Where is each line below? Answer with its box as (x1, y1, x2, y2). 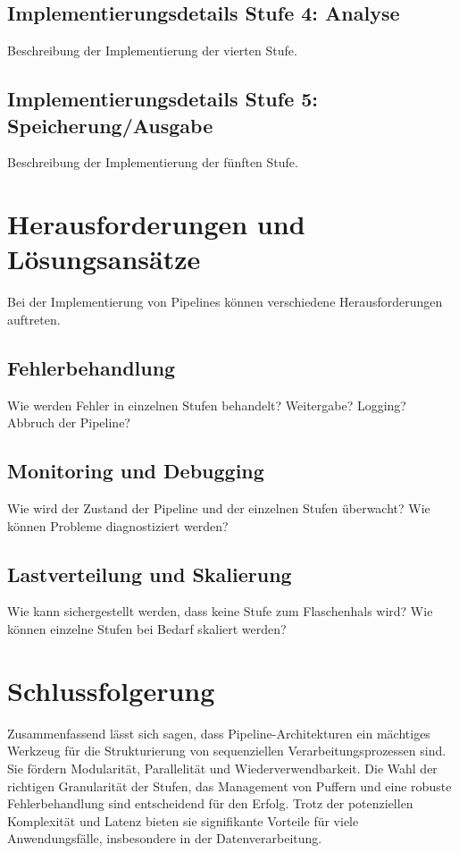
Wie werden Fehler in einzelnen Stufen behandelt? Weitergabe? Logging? (7, 395, 406, 414)
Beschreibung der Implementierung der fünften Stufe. (7, 153, 298, 172)
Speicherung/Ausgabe (7, 111, 213, 139)
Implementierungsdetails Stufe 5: (7, 85, 319, 113)
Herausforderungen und (7, 206, 305, 242)
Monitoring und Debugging (7, 457, 264, 485)
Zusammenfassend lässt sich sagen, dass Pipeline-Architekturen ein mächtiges (7, 723, 430, 742)
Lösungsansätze (7, 241, 201, 277)
